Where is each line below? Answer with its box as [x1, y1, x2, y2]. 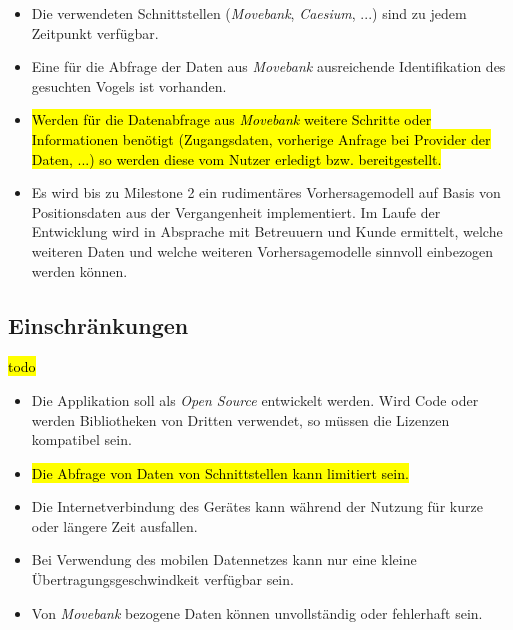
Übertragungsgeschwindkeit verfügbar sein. [31, 569, 294, 590]
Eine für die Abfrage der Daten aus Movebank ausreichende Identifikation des [31, 56, 506, 77]
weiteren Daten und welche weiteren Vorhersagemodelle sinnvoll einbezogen [31, 240, 494, 261]
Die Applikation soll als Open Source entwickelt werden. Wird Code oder [31, 389, 479, 410]
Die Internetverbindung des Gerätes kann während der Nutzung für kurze [31, 496, 483, 517]
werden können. [31, 260, 128, 281]
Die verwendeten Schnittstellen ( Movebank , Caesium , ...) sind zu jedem [31, 3, 467, 23]
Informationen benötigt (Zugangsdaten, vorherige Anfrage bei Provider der [31, 128, 491, 149]
